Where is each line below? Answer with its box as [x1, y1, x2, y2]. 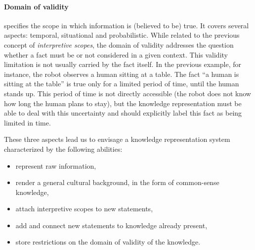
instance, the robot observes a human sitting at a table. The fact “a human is [4, 68, 239, 79]
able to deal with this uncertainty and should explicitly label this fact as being [4, 108, 242, 118]
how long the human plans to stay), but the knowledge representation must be [4, 98, 242, 108]
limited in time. [4, 117, 51, 127]
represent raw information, [15, 160, 96, 171]
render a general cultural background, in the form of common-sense [15, 177, 219, 187]
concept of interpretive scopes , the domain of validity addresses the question [4, 39, 234, 50]
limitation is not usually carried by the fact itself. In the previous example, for [4, 59, 241, 69]
